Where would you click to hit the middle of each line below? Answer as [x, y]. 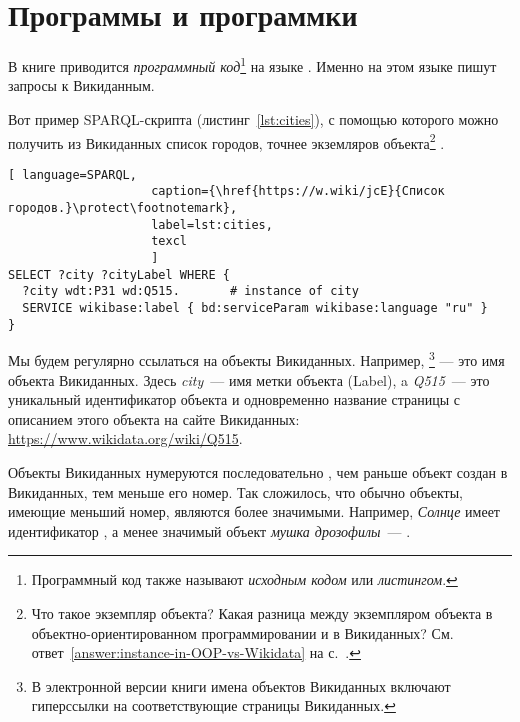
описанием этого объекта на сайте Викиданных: [154, 418]
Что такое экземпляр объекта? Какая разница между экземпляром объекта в [262, 612]
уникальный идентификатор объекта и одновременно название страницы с [234, 399]
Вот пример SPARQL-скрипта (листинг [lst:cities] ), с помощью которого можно [253, 118]
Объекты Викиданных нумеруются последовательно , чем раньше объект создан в [258, 472]
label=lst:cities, [212, 224]
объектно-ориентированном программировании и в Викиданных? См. [242, 632]
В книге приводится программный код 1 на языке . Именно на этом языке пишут [252, 64]
